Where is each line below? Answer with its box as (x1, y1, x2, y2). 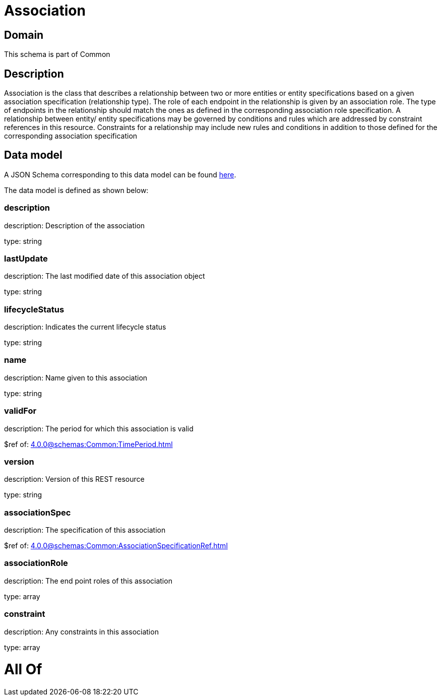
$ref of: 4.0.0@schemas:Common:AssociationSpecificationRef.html (4, 541, 228, 550)
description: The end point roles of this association (4, 576, 172, 585)
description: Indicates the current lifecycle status (4, 323, 166, 332)
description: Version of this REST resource (4, 475, 145, 484)
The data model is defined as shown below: (4, 185, 149, 195)
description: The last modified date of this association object (4, 272, 205, 281)
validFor (4, 406, 37, 416)
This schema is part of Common (4, 50, 110, 59)
